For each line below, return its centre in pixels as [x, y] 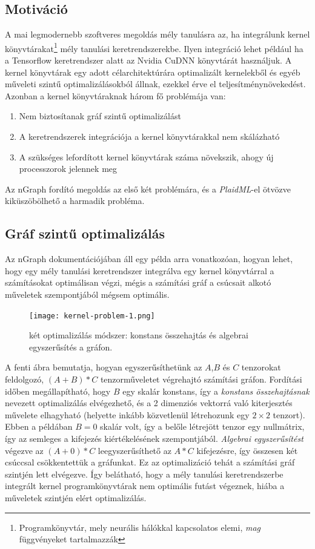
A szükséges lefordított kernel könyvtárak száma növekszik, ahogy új [146, 156]
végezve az [24, 450]
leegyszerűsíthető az [134, 450]
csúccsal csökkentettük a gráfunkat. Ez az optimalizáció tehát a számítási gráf [150, 462]
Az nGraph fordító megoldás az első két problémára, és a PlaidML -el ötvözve [148, 189]
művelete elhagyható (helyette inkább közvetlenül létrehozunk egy [127, 414]
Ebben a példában [39, 426]
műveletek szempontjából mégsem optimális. [87, 294]
